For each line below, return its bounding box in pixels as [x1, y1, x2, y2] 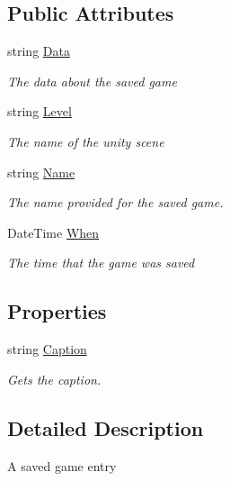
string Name [7, 162, 75, 181]
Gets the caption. [7, 369, 102, 388]
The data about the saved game [7, 71, 177, 90]
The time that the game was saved [7, 253, 195, 272]
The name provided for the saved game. [7, 193, 224, 212]
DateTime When [7, 222, 100, 241]
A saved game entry [7, 456, 117, 475]
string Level [7, 102, 72, 121]
